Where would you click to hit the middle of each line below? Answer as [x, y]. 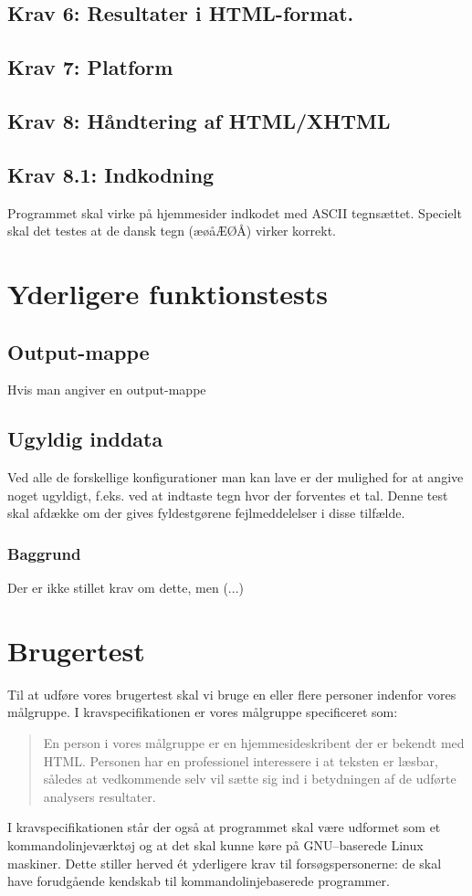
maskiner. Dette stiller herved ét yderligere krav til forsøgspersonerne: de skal [225, 863]
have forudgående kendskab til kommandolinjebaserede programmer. [199, 881]
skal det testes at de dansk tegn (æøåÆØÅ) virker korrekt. [172, 231]
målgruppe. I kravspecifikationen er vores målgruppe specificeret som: [203, 712]
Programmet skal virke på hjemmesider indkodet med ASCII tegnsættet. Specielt [235, 212]
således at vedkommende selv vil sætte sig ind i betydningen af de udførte [250, 779]
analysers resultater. [100, 796]
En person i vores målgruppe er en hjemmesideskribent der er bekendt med [254, 743]
